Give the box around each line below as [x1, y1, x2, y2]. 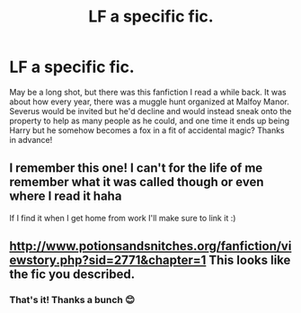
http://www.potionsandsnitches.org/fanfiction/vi [9, 238, 292, 254]
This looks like [208, 253, 291, 268]
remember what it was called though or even [9, 174, 264, 190]
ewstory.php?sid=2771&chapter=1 [9, 253, 207, 268]
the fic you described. [9, 267, 136, 282]
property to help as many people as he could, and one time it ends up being [9, 115, 290, 126]
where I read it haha [9, 189, 122, 204]
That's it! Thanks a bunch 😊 [9, 294, 135, 307]
